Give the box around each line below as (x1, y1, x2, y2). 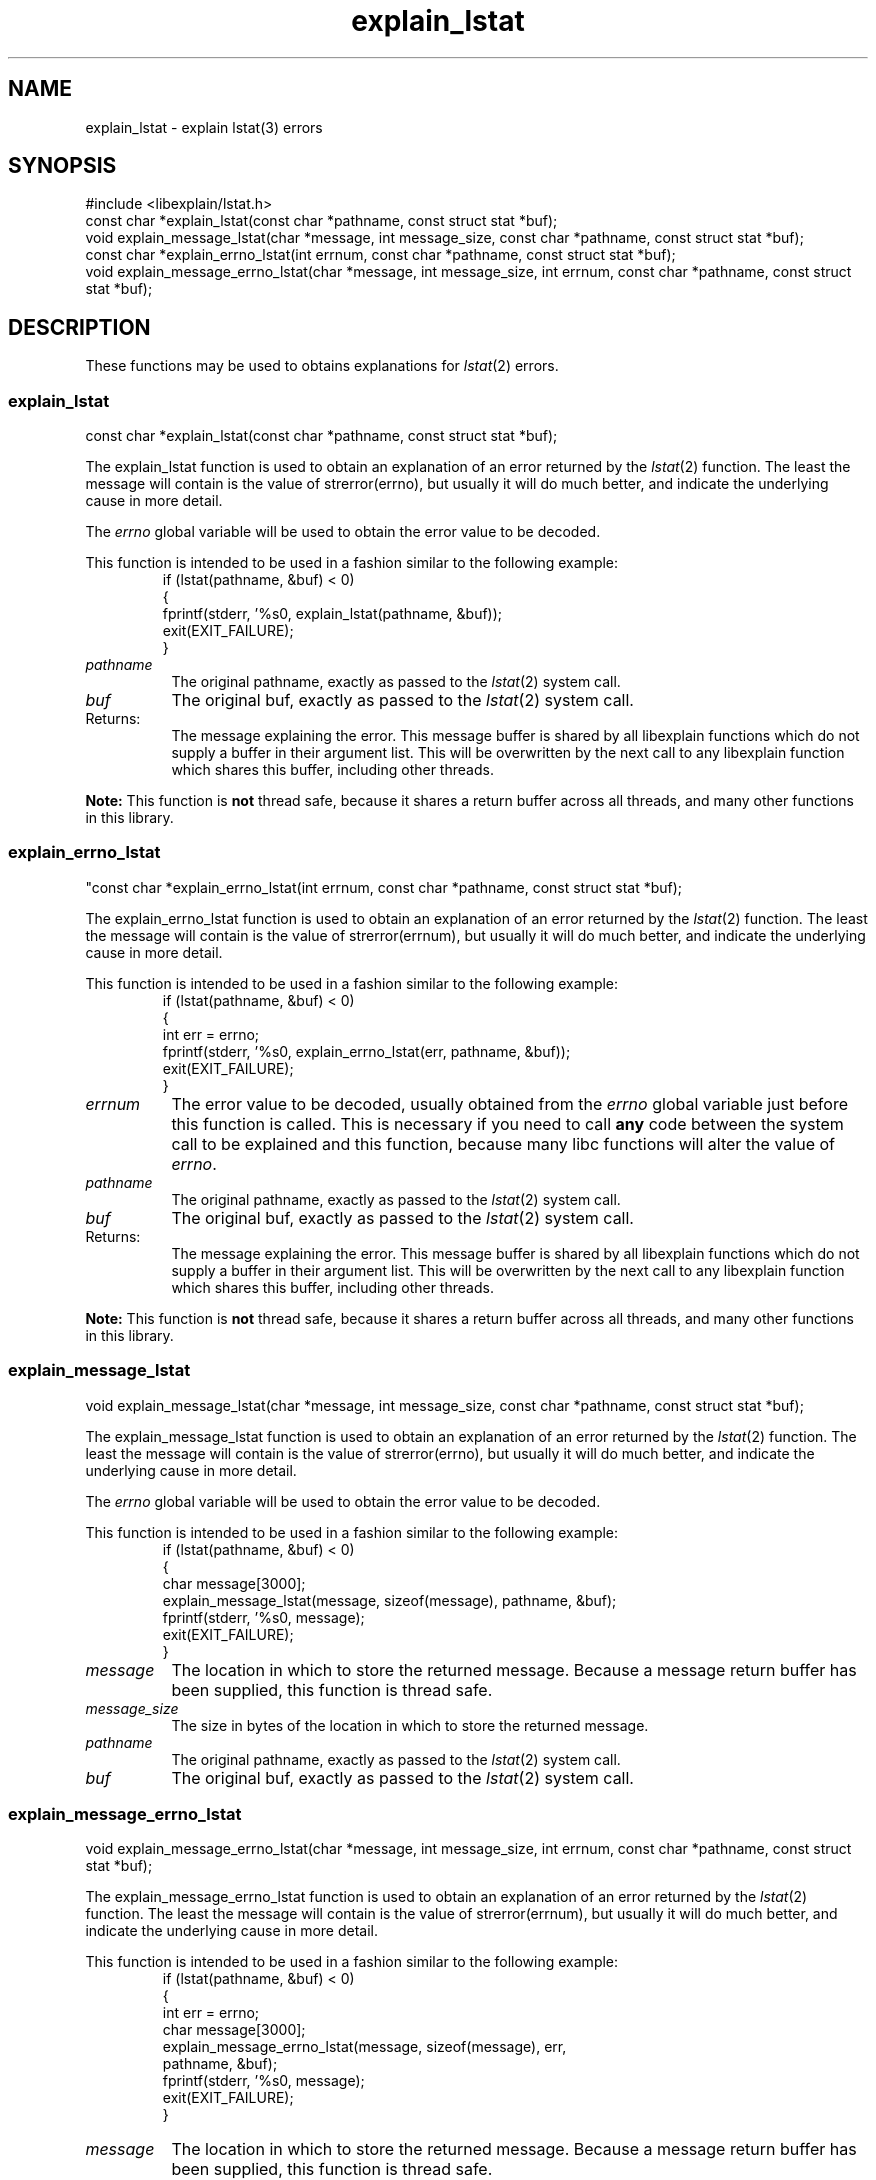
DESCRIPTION (8, 314, 151, 340)
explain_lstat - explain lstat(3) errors (85, 118, 323, 136)
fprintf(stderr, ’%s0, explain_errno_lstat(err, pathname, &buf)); (162, 1042, 571, 1060)
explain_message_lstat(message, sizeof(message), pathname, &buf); (162, 1591, 617, 1609)
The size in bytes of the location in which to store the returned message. (171, 1716, 649, 1734)
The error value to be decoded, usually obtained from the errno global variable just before (171, 1093, 848, 1114)
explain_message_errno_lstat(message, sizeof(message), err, (162, 2038, 567, 2056)
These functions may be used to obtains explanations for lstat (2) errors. (85, 357, 559, 375)
